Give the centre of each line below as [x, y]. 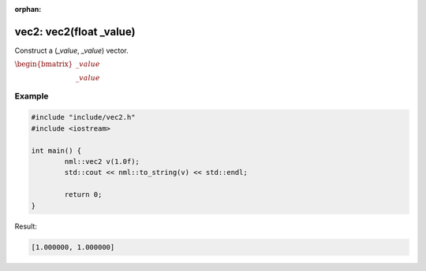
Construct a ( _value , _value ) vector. [72, 50]
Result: [26, 226]
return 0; [83, 195]
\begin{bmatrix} [44, 64]
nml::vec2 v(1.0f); [102, 162]
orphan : [28, 9]
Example [32, 96]
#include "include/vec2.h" [83, 117]
